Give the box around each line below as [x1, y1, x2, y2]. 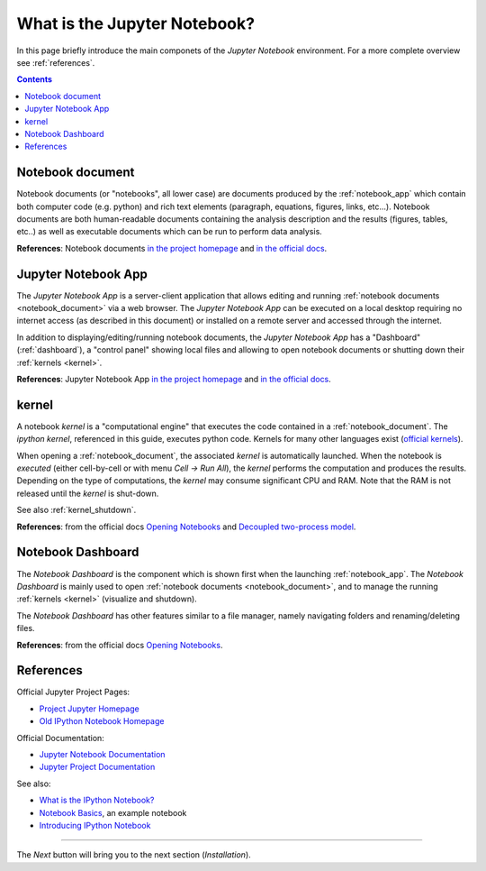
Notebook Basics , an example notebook [39, 807, 187, 818]
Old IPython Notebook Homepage [39, 716, 165, 727]
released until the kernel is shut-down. [16, 488, 159, 499]
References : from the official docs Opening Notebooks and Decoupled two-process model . [16, 521, 356, 532]
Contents [16, 74, 53, 85]
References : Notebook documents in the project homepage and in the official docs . [16, 243, 328, 253]
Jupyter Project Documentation [39, 762, 156, 773]
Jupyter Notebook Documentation [39, 748, 166, 759]
